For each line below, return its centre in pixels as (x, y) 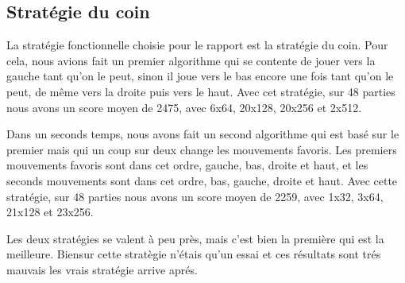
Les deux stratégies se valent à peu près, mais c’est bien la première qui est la (195, 238)
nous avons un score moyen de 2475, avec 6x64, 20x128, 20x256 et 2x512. (184, 107)
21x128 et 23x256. (50, 212)
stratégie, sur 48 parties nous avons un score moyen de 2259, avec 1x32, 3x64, (195, 196)
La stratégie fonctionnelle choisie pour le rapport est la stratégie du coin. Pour (197, 45)
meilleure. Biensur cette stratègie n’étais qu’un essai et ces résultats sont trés (194, 254)
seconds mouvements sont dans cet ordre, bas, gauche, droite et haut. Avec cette (202, 180)
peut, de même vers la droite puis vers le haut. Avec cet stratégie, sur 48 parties (201, 91)
